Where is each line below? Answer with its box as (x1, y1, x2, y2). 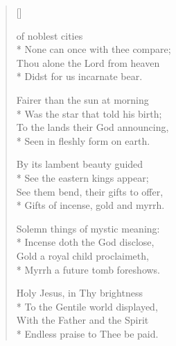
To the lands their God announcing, (16, 120, 169, 134)
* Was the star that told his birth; (16, 106, 162, 120)
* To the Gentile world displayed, (16, 299, 158, 313)
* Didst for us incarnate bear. (16, 69, 143, 84)
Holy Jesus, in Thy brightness (16, 285, 143, 300)
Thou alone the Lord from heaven (16, 55, 160, 70)
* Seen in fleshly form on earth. (16, 133, 150, 148)
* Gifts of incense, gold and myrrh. (16, 198, 165, 212)
